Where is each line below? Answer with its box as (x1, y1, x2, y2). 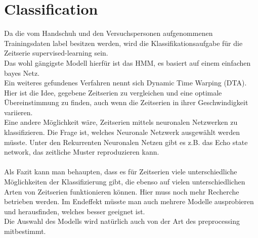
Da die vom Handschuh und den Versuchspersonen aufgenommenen (4, 28, 213, 38)
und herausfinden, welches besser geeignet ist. (4, 206, 145, 216)
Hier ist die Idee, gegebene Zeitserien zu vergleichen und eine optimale (4, 87, 222, 98)
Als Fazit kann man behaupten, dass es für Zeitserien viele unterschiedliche (4, 166, 237, 177)
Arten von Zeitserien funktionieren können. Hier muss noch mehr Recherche (4, 186, 239, 197)
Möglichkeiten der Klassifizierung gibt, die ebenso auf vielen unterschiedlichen (4, 176, 245, 187)
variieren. (4, 107, 33, 117)
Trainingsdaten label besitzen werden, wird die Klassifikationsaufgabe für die (4, 37, 243, 48)
